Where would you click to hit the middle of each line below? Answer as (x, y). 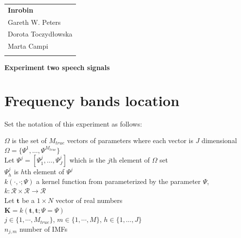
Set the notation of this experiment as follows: (73, 124)
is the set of (29, 140)
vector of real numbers (89, 200)
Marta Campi (28, 46)
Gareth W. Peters (34, 22)
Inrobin (21, 9)
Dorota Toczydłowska (40, 34)
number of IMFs (43, 229)
